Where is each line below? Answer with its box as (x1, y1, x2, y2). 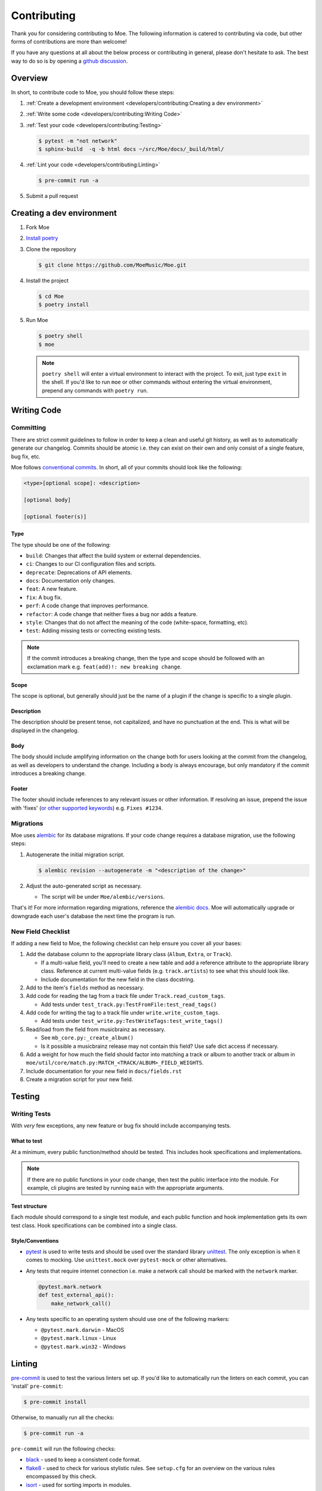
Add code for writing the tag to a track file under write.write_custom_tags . (26, 1009, 220, 1016)
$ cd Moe (38, 293, 64, 299)
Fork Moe (26, 224, 50, 231)
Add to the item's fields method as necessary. (26, 984, 144, 991)
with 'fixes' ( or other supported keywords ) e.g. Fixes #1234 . (11, 804, 163, 811)
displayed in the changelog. (11, 726, 79, 734)
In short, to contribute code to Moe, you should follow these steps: (11, 88, 175, 95)
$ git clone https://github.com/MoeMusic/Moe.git (38, 261, 187, 268)
